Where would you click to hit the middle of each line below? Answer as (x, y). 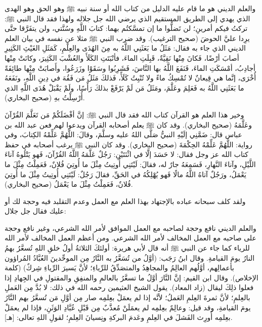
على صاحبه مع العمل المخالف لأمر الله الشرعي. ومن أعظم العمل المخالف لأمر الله (130, 238)
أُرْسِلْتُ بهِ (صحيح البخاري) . (45, 97)
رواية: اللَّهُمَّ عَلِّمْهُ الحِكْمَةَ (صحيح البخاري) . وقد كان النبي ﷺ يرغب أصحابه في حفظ (128, 144)
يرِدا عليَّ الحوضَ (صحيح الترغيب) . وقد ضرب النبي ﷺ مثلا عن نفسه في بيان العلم (127, 38)
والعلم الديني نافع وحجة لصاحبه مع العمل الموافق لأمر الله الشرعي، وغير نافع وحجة (130, 228)
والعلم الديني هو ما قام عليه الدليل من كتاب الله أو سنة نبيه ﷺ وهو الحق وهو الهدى (130, 8)
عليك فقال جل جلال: (35, 211)
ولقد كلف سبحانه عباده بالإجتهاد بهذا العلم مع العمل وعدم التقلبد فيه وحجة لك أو (125, 201)
